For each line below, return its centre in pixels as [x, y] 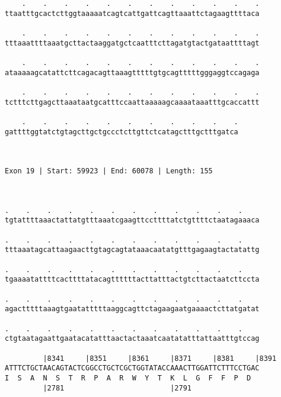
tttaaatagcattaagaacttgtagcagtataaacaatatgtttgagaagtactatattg [132, 250]
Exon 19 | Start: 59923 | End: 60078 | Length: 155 [109, 171]
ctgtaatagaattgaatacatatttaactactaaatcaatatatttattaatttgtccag [132, 339]
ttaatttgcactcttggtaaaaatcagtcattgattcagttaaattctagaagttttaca [132, 13]
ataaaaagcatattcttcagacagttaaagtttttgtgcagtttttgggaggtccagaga [132, 72]
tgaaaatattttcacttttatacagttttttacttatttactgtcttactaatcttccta [132, 280]
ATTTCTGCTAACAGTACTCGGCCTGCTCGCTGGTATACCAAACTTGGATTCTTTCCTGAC [132, 368]
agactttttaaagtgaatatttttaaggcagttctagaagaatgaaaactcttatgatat [132, 309]
